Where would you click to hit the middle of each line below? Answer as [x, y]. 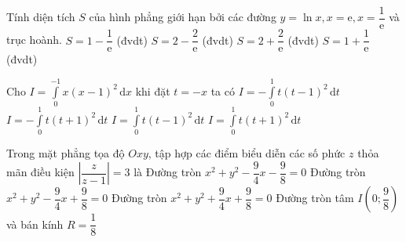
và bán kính [35, 224]
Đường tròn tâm [315, 198]
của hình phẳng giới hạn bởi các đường [183, 17]
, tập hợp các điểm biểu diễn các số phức [247, 152]
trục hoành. [34, 40]
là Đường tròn [168, 172]
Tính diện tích [41, 17]
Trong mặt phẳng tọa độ [66, 152]
